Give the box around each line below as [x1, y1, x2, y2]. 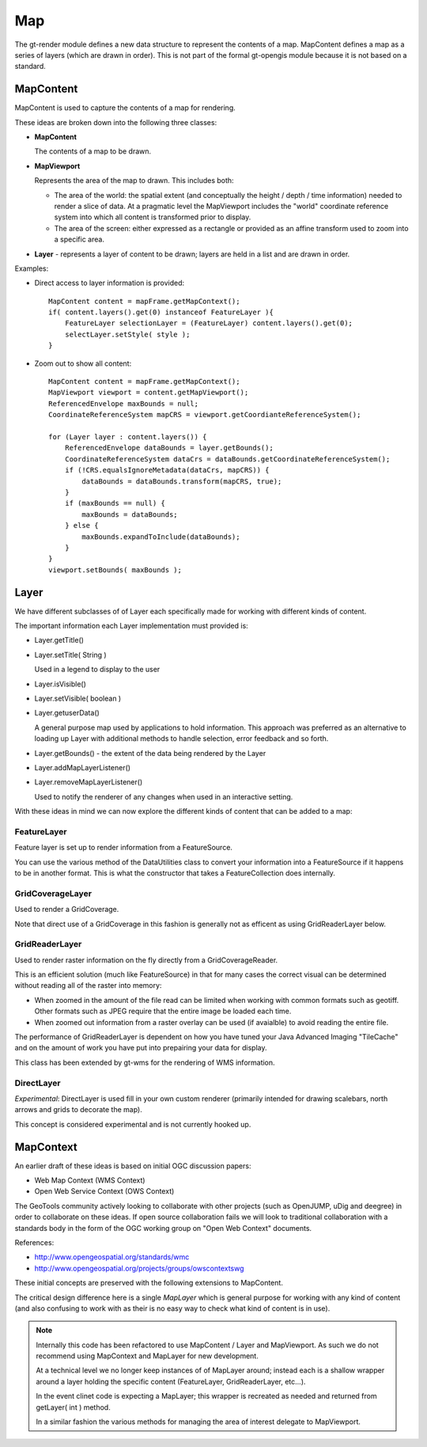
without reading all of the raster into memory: [14, 981, 162, 990]
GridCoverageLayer [14, 887, 93, 898]
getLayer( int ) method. [36, 1402, 111, 1412]
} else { [64, 521, 99, 530]
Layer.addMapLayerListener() [34, 762, 130, 772]
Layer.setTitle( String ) [34, 650, 107, 659]
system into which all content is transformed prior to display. [54, 212, 251, 222]
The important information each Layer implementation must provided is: [14, 621, 248, 630]
